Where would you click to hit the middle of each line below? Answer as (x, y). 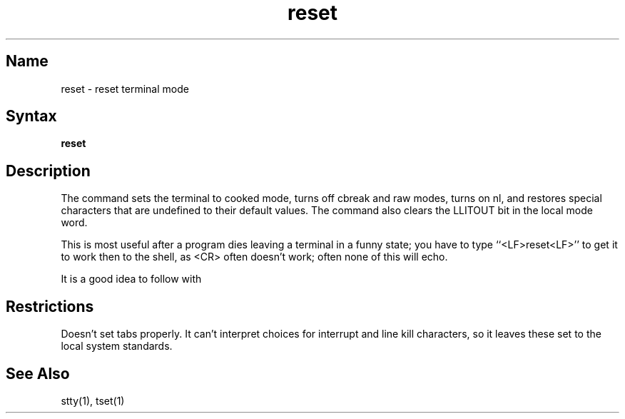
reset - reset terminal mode (125, 89)
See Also (38, 373)
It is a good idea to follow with (131, 279)
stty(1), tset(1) (93, 400)
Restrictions (50, 306)
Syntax (31, 116)
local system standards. (117, 346)
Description (48, 171)
